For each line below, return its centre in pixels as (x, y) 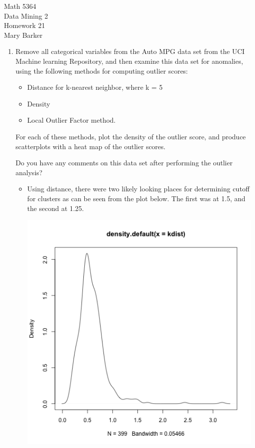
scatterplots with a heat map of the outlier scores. (90, 146)
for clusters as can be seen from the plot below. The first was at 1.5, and (136, 198)
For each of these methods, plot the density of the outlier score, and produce (131, 136)
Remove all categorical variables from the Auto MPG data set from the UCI (130, 51)
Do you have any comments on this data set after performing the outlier (124, 163)
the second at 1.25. (55, 208)
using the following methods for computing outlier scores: (102, 70)
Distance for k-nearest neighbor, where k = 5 (95, 87)
